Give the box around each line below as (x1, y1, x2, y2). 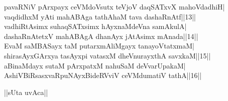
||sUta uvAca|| (4, 86, 48, 97)
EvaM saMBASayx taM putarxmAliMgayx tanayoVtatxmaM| (4, 40, 194, 51)
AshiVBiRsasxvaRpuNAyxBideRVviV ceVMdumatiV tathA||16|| (4, 70, 202, 80)
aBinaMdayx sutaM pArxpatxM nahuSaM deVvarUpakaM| (4, 60, 186, 70)
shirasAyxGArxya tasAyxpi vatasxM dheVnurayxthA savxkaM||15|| (4, 50, 211, 60)
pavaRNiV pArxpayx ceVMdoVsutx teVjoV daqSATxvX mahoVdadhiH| (4, 1, 225, 11)
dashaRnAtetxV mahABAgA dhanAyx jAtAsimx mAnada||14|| (4, 30, 198, 41)
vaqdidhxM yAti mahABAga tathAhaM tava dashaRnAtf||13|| (4, 11, 196, 21)
